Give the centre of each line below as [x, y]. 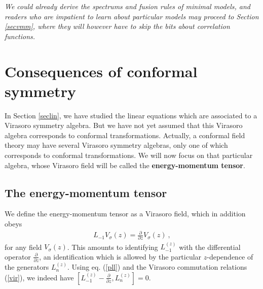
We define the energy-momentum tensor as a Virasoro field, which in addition [125, 214]
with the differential [210, 247]
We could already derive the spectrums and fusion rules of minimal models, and [127, 6]
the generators [27, 267]
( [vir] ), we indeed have [39, 277]
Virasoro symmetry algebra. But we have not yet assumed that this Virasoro [124, 125]
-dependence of [230, 256]
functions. [20, 36]
